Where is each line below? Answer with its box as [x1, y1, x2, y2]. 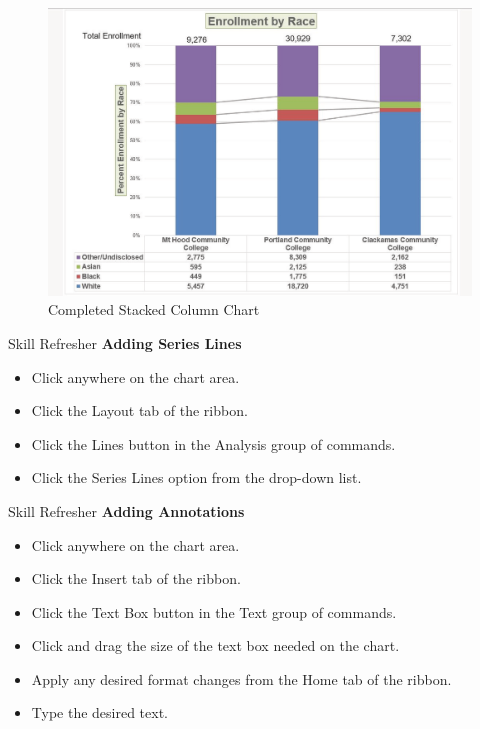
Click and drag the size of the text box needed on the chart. [31, 635, 400, 656]
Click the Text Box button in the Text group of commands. [31, 601, 397, 622]
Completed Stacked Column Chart [48, 299, 260, 320]
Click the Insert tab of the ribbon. [31, 568, 241, 589]
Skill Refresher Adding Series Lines [8, 332, 242, 353]
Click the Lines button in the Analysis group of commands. [31, 433, 396, 454]
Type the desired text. [31, 702, 169, 723]
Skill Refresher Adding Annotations [8, 500, 245, 521]
